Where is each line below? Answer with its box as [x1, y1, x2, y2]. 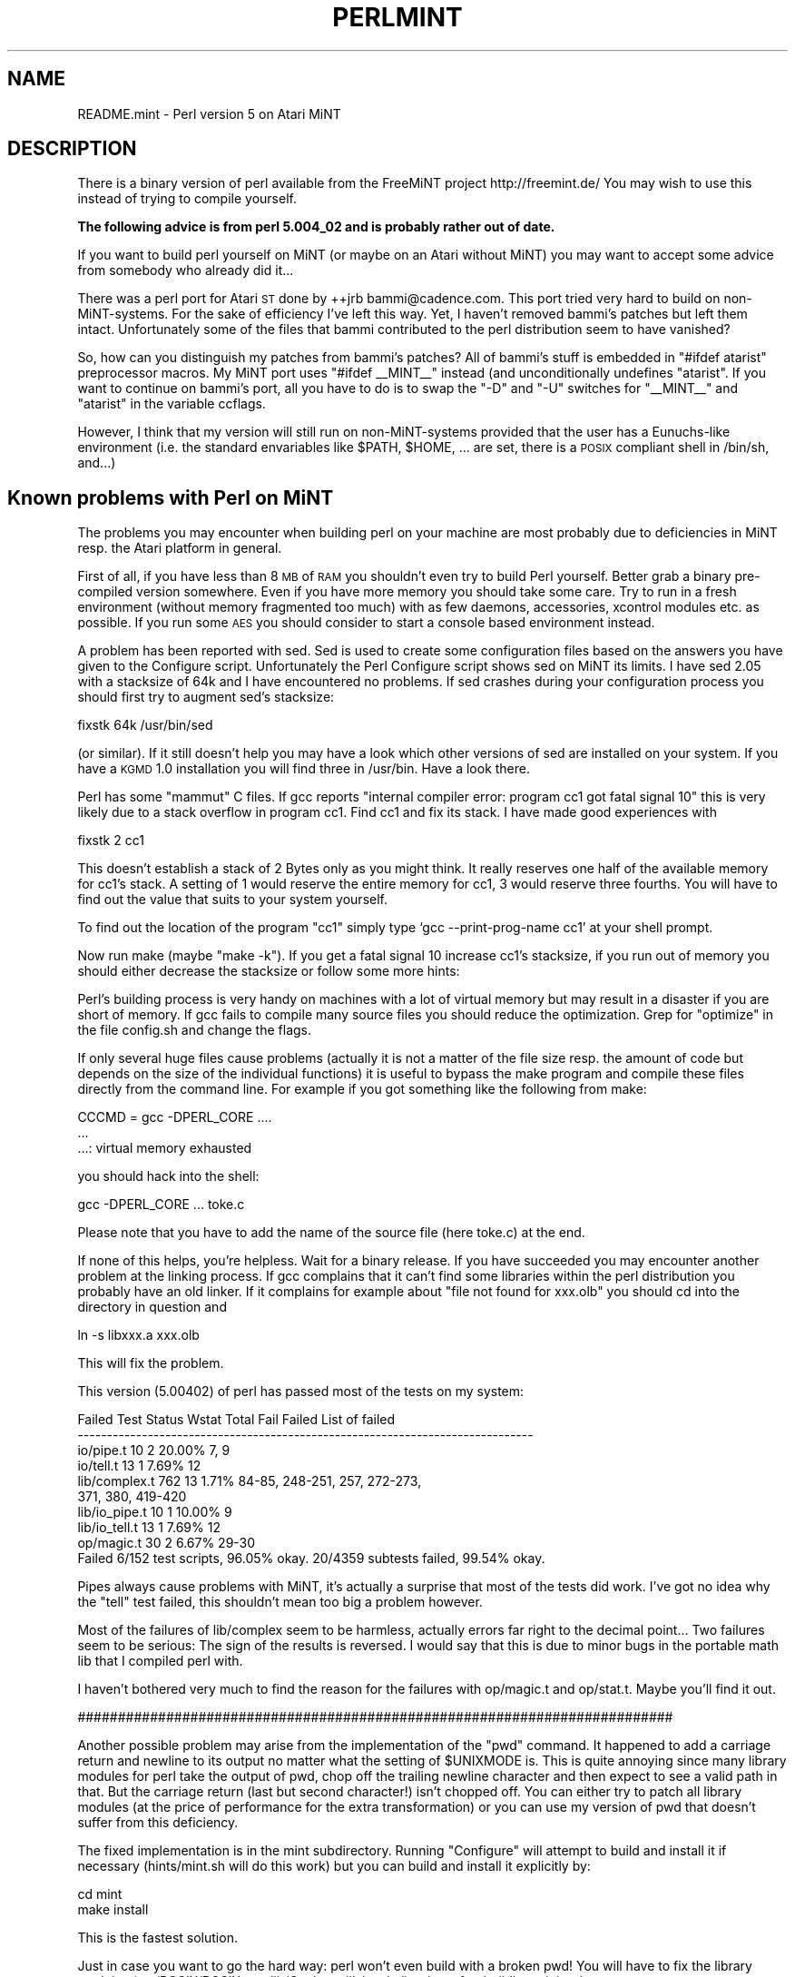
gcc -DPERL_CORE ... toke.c [77, 1196, 245, 1213]
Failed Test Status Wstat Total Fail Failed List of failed [77, 1411, 396, 1428]
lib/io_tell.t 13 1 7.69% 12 [77, 1520, 221, 1536]
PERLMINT [332, 2, 463, 33]
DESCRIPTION [7, 137, 137, 161]
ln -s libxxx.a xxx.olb [77, 1327, 200, 1343]
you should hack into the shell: [77, 1168, 260, 1185]
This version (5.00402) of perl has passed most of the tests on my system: [77, 1383, 525, 1400]
